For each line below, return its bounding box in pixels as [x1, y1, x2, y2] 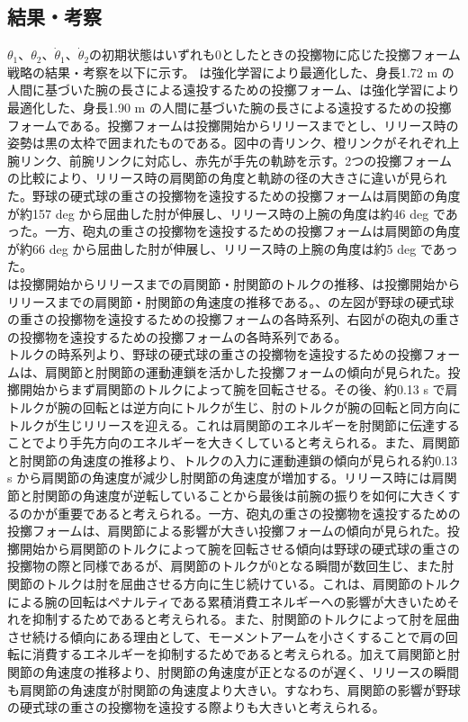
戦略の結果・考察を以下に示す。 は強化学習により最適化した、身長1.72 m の [7, 62, 454, 81]
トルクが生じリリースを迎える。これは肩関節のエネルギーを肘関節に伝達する [7, 415, 460, 434]
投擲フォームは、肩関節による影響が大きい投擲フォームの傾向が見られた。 [7, 521, 447, 540]
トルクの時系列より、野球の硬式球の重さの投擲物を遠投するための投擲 [7, 345, 423, 364]
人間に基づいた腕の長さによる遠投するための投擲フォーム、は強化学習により [7, 80, 460, 99]
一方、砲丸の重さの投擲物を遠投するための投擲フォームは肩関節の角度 [44, 221, 461, 240]
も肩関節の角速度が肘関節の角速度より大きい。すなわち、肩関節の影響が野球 [7, 680, 461, 699]
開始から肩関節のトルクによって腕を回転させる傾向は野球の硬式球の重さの [19, 538, 460, 557]
